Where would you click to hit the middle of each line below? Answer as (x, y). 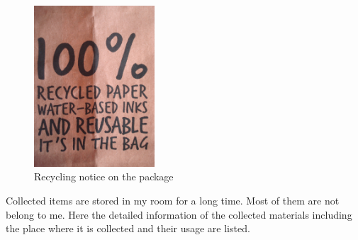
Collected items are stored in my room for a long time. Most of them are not (173, 200)
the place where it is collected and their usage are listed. (128, 228)
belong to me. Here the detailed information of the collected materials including (179, 214)
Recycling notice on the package (104, 176)
